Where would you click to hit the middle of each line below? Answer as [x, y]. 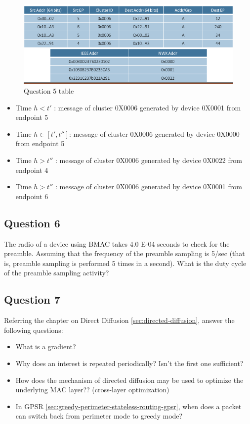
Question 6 [32, 223]
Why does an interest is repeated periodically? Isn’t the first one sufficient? [129, 363]
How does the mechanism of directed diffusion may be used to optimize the [129, 380]
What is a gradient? [46, 346]
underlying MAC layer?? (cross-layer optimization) [92, 390]
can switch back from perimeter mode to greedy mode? [99, 416]
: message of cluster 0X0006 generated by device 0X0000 [154, 133]
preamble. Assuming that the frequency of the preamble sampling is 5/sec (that [125, 253]
